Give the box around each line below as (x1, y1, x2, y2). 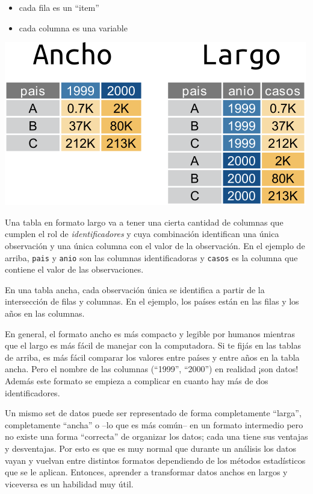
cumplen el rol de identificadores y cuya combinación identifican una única (5, 227, 279, 240)
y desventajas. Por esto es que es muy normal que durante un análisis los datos (5, 442, 296, 454)
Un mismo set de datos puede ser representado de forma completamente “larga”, (5, 407, 302, 419)
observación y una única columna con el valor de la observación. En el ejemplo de (5, 239, 305, 252)
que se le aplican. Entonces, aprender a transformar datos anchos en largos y (5, 466, 288, 478)
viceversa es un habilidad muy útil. (5, 477, 134, 490)
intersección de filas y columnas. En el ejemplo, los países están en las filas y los (5, 295, 299, 308)
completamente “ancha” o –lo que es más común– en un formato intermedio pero (5, 418, 303, 431)
